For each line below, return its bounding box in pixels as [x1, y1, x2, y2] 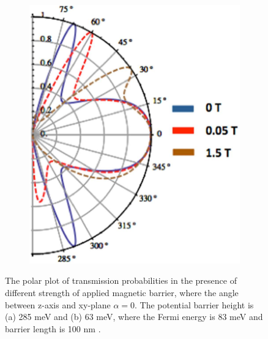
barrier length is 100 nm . [5, 322, 101, 335]
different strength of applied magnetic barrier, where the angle [5, 286, 239, 299]
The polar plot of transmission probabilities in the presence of [5, 274, 237, 287]
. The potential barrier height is [135, 298, 254, 311]
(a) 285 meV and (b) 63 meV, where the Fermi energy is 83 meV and [5, 310, 263, 323]
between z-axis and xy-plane [5, 298, 111, 311]
